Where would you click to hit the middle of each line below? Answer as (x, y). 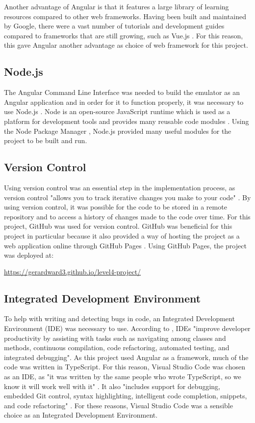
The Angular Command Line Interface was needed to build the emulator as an (122, 92)
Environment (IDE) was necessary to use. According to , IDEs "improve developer (127, 328)
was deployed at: (29, 255)
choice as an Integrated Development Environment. (81, 415)
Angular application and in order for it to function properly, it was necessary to (124, 102)
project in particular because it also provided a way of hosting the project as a (122, 235)
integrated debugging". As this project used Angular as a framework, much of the (126, 357)
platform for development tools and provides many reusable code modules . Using (127, 121)
